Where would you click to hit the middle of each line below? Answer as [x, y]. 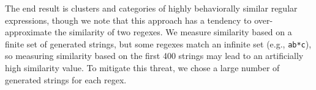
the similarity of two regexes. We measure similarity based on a [173, 32]
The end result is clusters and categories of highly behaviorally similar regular [151, 8]
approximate [28, 32]
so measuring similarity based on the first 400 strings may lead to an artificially [154, 56]
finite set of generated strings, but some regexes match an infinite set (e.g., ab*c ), [158, 43]
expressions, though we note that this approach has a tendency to [128, 20]
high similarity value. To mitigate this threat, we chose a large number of [142, 68]
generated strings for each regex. [66, 79]
